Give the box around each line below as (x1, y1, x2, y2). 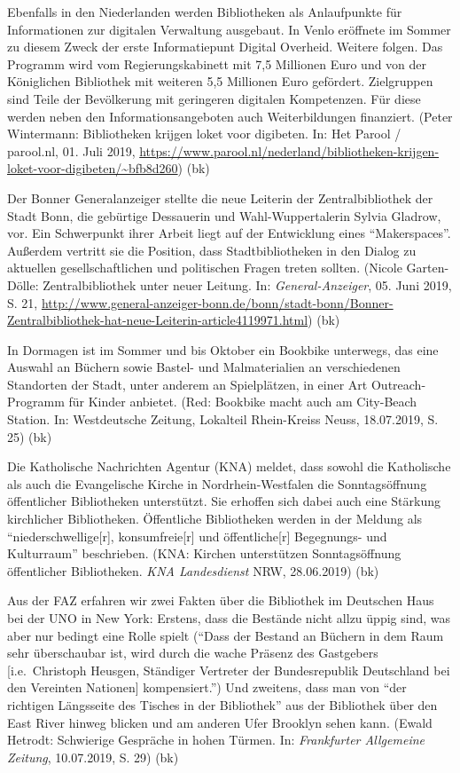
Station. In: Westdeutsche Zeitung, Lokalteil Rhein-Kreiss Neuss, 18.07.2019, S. (7, 410, 439, 429)
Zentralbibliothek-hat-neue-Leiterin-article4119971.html (7, 311, 308, 329)
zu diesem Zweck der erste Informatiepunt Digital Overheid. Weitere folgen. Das (7, 37, 443, 56)
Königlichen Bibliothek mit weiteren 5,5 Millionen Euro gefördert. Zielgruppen (7, 72, 433, 91)
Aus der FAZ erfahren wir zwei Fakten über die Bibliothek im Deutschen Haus (7, 591, 434, 610)
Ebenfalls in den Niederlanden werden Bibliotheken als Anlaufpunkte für (7, 3, 402, 20)
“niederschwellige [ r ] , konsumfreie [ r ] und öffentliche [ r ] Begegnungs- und (7, 526, 387, 545)
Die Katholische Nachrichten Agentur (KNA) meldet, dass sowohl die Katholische (7, 457, 451, 476)
